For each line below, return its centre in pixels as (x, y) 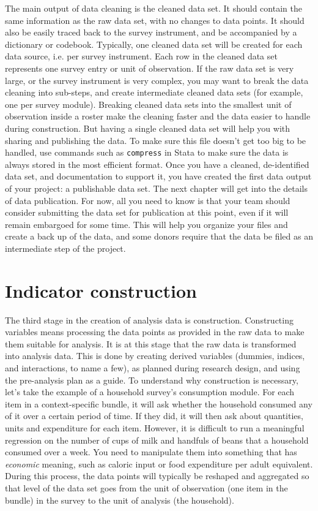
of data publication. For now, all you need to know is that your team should (148, 200)
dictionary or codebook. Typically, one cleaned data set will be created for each (154, 44)
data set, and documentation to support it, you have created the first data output (158, 176)
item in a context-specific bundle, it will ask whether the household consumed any (159, 403)
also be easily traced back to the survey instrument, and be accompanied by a (151, 32)
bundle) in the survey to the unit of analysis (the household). (120, 500)
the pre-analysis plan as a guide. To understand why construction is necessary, (152, 380)
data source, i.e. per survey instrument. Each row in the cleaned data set (141, 56)
